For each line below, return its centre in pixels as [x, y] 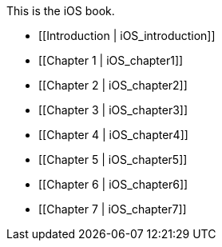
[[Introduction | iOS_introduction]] [127, 36]
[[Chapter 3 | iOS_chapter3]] [113, 110]
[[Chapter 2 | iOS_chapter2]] [113, 85]
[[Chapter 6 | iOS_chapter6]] [113, 184]
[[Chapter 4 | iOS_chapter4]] [113, 135]
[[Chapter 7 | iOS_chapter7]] [113, 209]
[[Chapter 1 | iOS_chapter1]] [111, 60]
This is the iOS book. [61, 11]
